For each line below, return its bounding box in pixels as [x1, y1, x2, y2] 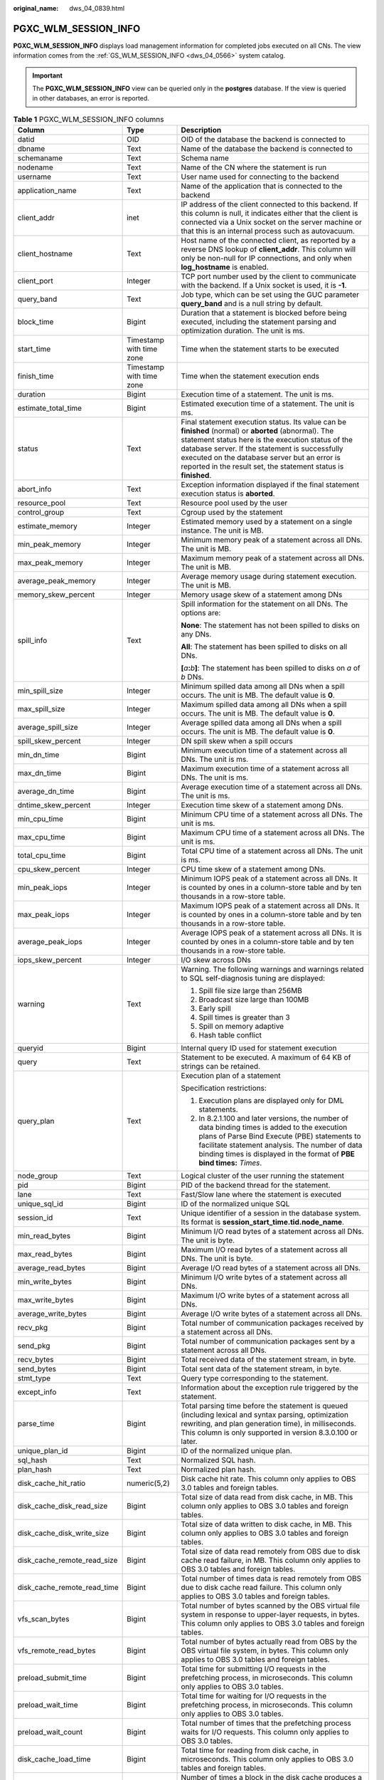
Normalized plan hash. [181, 1465, 256, 1475]
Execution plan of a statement [181, 1071, 281, 1081]
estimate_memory [17, 521, 78, 531]
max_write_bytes [17, 1295, 74, 1305]
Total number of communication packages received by [181, 1318, 364, 1328]
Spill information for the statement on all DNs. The [181, 599, 348, 609]
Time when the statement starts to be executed [181, 344, 339, 354]
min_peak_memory [17, 540, 82, 550]
